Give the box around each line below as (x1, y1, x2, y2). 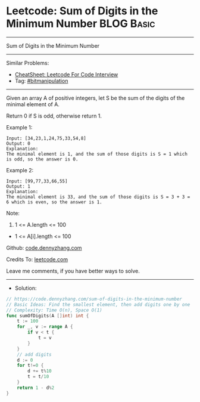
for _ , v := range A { (17, 324, 73, 330)
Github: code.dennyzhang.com (6, 244, 82, 251)
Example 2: (6, 166, 34, 174)
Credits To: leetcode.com (6, 255, 68, 263)
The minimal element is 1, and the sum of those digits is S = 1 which (6, 151, 187, 157)
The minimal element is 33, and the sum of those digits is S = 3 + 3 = (6, 194, 190, 200)
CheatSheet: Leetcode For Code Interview (14, 70, 118, 78)
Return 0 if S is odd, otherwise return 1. (6, 112, 102, 119)
